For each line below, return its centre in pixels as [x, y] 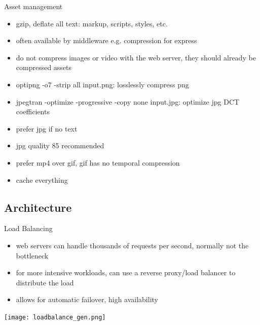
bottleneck [32, 255]
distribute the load [45, 282]
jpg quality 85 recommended [60, 145]
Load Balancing [28, 228]
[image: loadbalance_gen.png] [55, 317]
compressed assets [44, 67]
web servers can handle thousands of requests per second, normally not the [132, 245]
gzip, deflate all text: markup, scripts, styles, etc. [92, 23]
